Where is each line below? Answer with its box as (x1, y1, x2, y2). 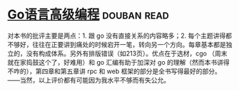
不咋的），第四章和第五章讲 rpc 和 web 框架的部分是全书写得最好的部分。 (7, 67, 221, 75)
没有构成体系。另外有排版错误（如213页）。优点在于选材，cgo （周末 (26, 49, 228, 58)
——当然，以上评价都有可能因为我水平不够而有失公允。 (7, 75, 170, 84)
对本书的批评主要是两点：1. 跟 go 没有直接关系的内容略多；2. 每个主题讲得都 (7, 31, 233, 40)
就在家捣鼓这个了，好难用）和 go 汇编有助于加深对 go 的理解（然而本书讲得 (7, 58, 230, 66)
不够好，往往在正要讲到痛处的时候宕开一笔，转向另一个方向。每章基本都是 (7, 40, 226, 48)
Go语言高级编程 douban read (7, 6, 170, 23)
